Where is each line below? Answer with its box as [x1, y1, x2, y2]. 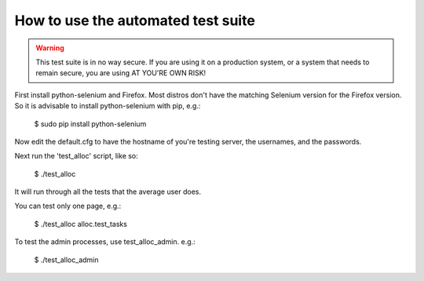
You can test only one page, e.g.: [14, 201, 122, 211]
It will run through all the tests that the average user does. [14, 187, 202, 196]
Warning [35, 43, 64, 53]
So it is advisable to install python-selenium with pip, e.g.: [14, 101, 201, 111]
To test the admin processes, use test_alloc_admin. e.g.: [14, 237, 196, 246]
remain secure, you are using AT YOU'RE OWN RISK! [35, 68, 207, 78]
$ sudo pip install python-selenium [34, 119, 147, 129]
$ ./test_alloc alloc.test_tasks [34, 219, 127, 228]
